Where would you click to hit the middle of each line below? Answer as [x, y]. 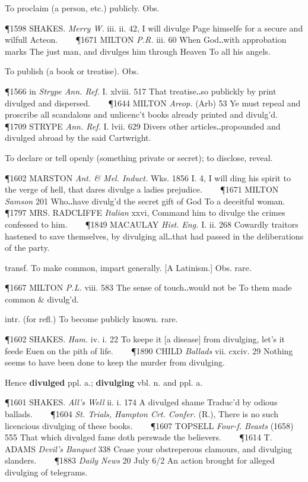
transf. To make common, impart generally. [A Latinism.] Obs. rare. [128, 267]
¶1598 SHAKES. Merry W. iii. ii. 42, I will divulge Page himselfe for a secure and [154, 28]
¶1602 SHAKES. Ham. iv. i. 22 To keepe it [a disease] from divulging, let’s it [145, 339]
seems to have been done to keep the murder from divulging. [115, 362]
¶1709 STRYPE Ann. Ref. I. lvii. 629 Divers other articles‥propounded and [143, 126]
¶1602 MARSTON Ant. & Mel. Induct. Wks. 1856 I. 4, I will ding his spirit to [148, 177]
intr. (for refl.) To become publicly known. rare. [91, 319]
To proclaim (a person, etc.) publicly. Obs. [82, 8]
